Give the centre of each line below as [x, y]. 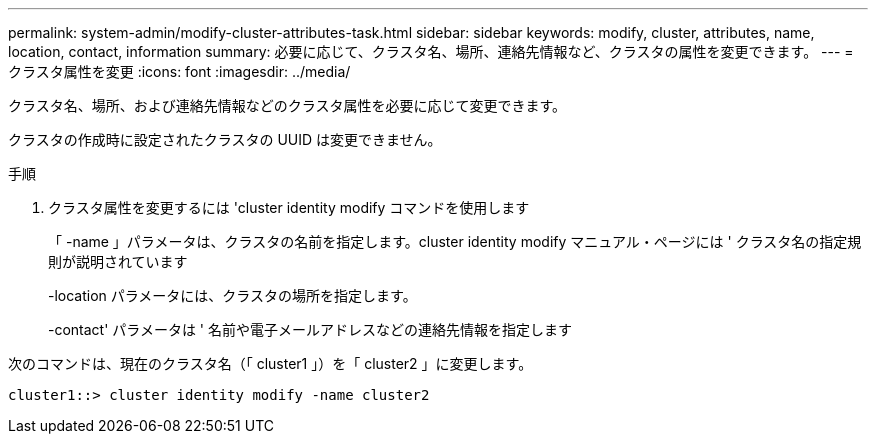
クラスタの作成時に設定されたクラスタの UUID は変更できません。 [225, 139]
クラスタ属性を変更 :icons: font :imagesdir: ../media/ [179, 71]
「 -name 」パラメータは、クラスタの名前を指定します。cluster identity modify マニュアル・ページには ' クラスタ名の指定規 [455, 241]
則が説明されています [118, 261]
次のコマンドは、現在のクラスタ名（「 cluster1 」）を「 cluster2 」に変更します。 [270, 363]
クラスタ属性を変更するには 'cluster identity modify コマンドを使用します [289, 207]
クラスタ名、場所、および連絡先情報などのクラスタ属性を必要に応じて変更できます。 [287, 105]
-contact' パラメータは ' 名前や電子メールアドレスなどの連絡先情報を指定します [310, 329]
